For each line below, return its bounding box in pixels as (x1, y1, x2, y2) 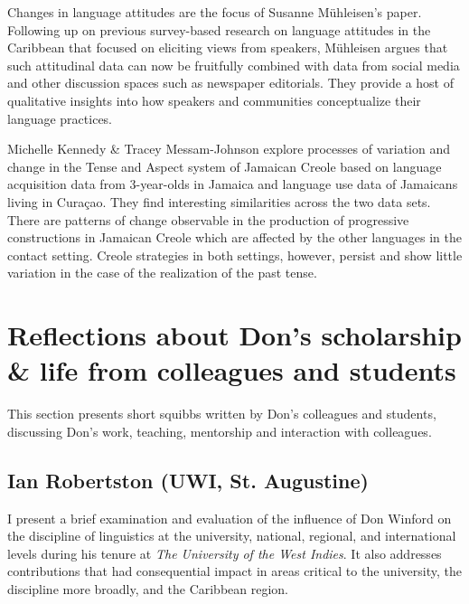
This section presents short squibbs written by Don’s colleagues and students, (7, 404, 436, 423)
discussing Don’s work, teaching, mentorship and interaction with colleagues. (7, 421, 432, 440)
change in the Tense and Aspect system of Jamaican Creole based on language (7, 156, 442, 175)
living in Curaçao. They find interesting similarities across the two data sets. (7, 192, 431, 211)
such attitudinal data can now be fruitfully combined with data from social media (7, 55, 460, 74)
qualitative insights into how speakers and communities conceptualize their (7, 90, 421, 109)
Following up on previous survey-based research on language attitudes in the (7, 20, 431, 39)
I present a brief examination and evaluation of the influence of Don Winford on (7, 508, 452, 527)
